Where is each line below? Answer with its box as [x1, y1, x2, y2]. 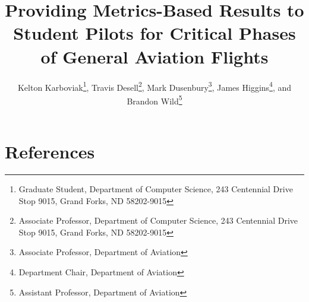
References [5, 139, 95, 163]
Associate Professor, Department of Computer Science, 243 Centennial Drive [18, 214, 298, 227]
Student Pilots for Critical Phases [13, 21, 296, 45]
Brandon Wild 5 [127, 93, 182, 107]
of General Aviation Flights [40, 44, 269, 68]
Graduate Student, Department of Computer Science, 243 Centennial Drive [18, 182, 293, 195]
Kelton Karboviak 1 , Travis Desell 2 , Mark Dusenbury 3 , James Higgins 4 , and [17, 79, 292, 93]
